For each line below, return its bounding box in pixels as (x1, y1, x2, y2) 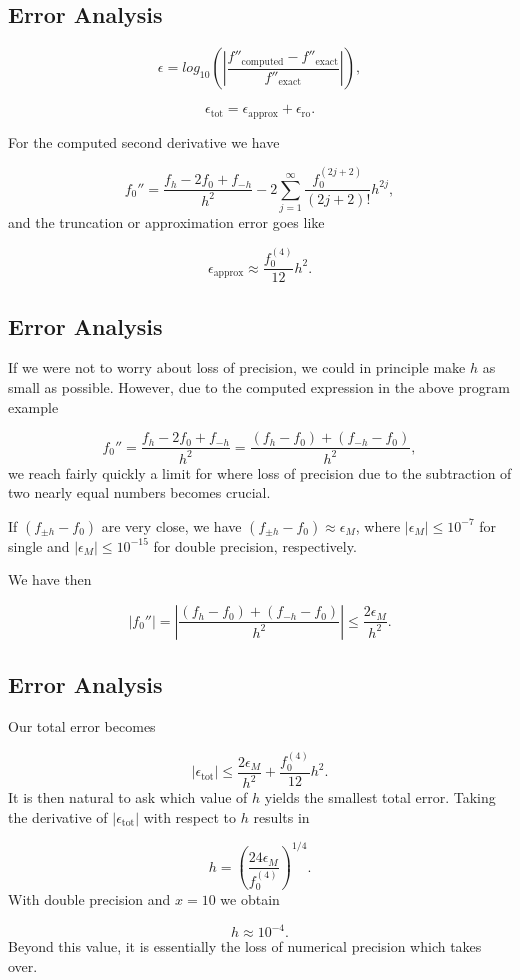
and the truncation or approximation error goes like (8, 212, 325, 233)
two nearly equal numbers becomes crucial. (8, 482, 271, 503)
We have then (8, 569, 92, 590)
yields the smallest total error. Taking (264, 787, 496, 808)
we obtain (220, 889, 280, 910)
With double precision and (8, 889, 171, 910)
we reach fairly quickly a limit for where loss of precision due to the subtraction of (8, 462, 512, 483)
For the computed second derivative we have (8, 131, 280, 152)
